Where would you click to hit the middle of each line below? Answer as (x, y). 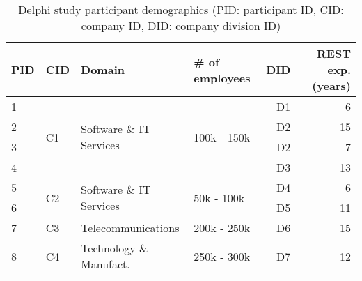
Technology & (115, 248)
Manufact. (105, 264)
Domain (103, 69)
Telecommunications (130, 228)
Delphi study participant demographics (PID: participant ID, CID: (181, 9)
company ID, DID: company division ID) (181, 25)
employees (222, 77)
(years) (331, 85)
